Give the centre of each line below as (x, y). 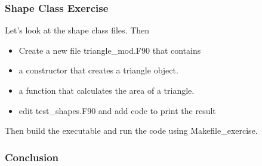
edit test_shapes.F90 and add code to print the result (117, 110)
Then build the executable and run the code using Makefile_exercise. (131, 130)
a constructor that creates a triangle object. (98, 70)
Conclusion (32, 157)
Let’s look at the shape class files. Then (77, 30)
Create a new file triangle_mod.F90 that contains (110, 50)
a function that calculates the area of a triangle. (107, 90)
